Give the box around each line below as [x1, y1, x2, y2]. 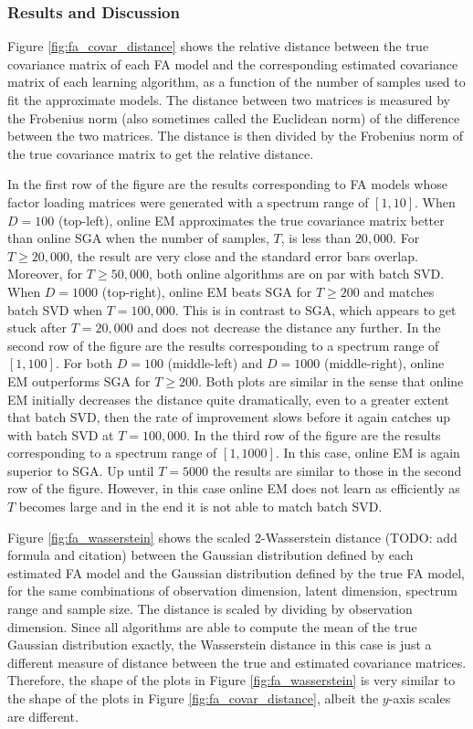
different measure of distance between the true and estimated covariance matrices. [7, 652, 467, 671]
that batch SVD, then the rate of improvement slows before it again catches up [7, 407, 451, 427]
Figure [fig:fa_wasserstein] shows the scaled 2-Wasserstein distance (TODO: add [7, 527, 457, 546]
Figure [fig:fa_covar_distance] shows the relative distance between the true [7, 37, 429, 56]
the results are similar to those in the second [212, 460, 462, 480]
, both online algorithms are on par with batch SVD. [148, 264, 445, 283]
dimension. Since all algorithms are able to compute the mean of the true [7, 617, 417, 636]
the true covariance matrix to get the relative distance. [7, 143, 314, 163]
